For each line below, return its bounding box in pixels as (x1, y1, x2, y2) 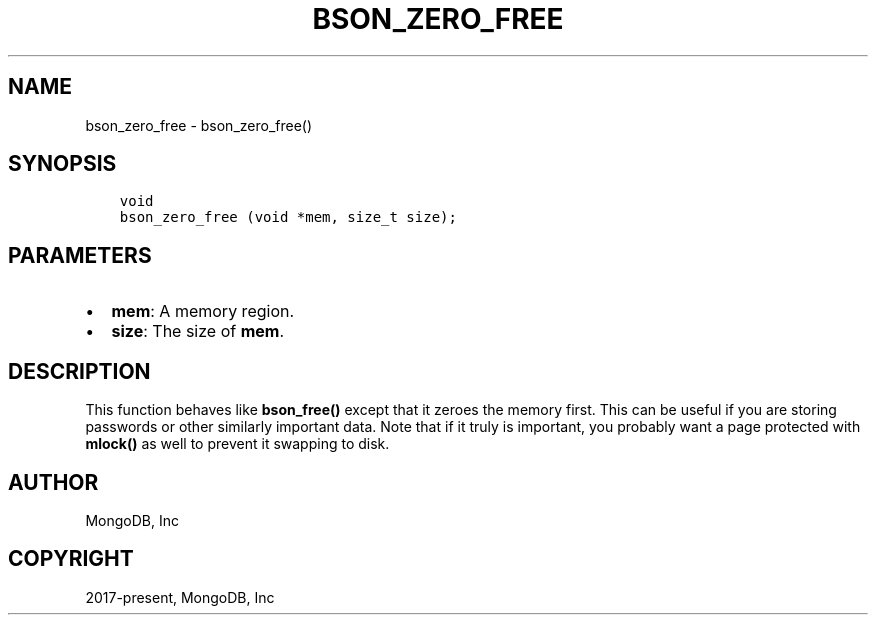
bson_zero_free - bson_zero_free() (85, 116, 313, 134)
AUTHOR (8, 469, 99, 495)
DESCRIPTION (8, 358, 151, 384)
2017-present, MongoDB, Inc (85, 588, 275, 606)
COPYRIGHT (8, 546, 134, 572)
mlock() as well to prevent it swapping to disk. (85, 435, 390, 453)
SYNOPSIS (8, 151, 117, 177)
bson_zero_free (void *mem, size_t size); (119, 209, 457, 226)
